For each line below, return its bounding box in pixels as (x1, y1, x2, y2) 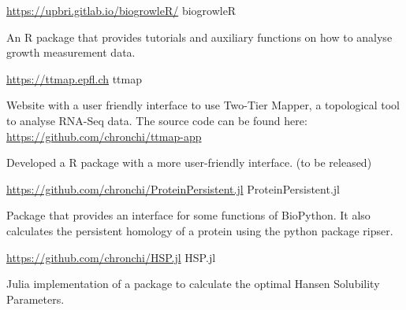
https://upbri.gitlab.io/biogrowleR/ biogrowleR (6, 2, 237, 18)
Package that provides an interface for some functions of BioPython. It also (6, 207, 371, 223)
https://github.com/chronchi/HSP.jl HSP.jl (6, 249, 216, 265)
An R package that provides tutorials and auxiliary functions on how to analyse (6, 28, 393, 45)
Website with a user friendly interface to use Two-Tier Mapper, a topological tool (6, 97, 400, 113)
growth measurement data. (6, 44, 136, 61)
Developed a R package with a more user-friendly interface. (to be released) (6, 154, 372, 171)
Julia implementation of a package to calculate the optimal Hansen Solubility (6, 275, 380, 292)
